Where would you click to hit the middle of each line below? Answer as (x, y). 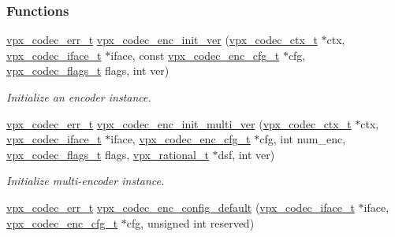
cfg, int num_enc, (303, 139)
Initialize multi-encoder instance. (86, 181)
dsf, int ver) (246, 154)
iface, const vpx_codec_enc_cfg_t (195, 55)
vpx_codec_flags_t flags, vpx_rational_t (108, 154)
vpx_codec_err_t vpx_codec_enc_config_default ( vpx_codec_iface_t (181, 207)
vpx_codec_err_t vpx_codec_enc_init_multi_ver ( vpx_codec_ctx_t (179, 123)
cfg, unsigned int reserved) (190, 222)
